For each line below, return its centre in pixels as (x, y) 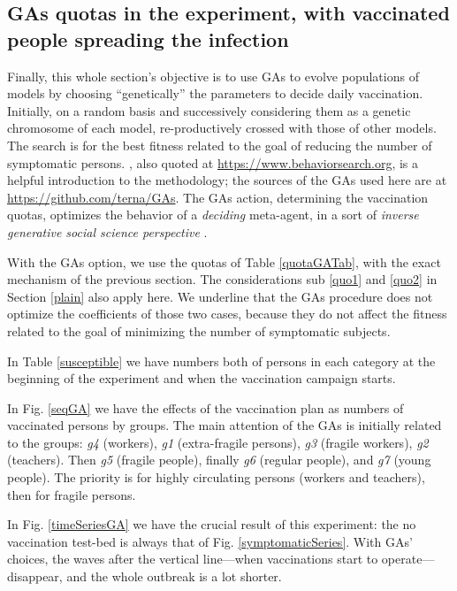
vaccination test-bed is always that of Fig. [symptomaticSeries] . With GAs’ (210, 541)
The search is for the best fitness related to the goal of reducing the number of (220, 145)
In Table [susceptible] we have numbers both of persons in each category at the (221, 361)
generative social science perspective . (107, 231)
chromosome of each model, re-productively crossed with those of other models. (222, 128)
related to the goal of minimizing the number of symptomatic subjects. (199, 330)
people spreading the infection (148, 38)
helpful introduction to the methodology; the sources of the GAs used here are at (227, 180)
